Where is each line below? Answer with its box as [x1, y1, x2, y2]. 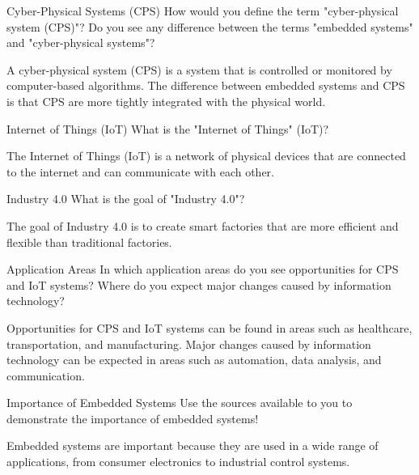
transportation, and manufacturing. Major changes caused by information [6, 335, 371, 352]
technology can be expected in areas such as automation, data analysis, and [6, 351, 382, 368]
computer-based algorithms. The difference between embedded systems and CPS [6, 77, 405, 94]
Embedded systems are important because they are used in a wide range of [6, 437, 379, 454]
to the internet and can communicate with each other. [6, 163, 275, 180]
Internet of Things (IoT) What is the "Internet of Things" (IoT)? [6, 120, 329, 137]
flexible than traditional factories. [6, 233, 172, 250]
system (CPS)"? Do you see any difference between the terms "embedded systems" [6, 18, 413, 35]
